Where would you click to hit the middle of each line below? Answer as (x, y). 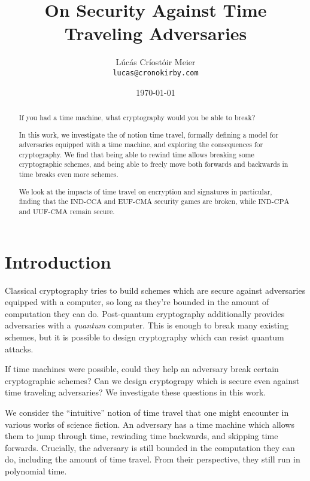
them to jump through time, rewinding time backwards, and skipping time (142, 436)
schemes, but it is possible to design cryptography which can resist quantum (145, 337)
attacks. (19, 348)
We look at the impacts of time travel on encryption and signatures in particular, (145, 191)
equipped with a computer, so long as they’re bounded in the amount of (137, 302)
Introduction (58, 261)
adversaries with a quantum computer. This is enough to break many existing (147, 325)
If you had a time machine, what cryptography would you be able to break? (137, 117)
